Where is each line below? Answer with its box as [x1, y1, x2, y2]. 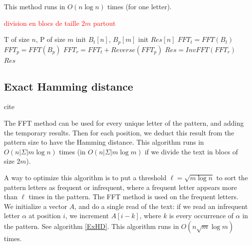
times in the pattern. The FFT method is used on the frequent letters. [28, 191, 238, 202]
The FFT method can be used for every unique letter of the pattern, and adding [4, 118, 244, 128]
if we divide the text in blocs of [144, 146, 238, 156]
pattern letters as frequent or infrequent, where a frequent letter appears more [4, 182, 237, 192]
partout [93, 18, 116, 28]
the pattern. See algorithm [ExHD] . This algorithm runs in [4, 221, 179, 231]
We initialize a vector [4, 201, 67, 211]
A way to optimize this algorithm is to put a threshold [4, 172, 166, 182]
